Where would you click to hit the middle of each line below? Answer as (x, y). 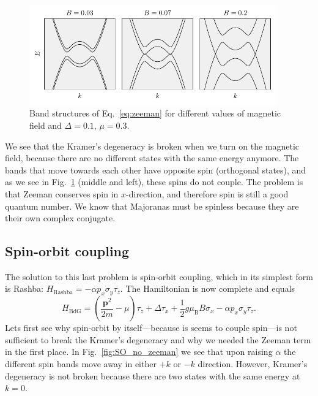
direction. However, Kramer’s (253, 364)
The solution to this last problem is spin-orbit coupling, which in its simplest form (159, 276)
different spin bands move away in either (81, 364)
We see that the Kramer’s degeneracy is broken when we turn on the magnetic (152, 146)
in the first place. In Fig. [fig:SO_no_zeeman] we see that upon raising (139, 352)
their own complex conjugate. (60, 218)
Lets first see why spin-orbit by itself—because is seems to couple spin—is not (151, 328)
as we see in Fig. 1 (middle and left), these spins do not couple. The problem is (154, 182)
